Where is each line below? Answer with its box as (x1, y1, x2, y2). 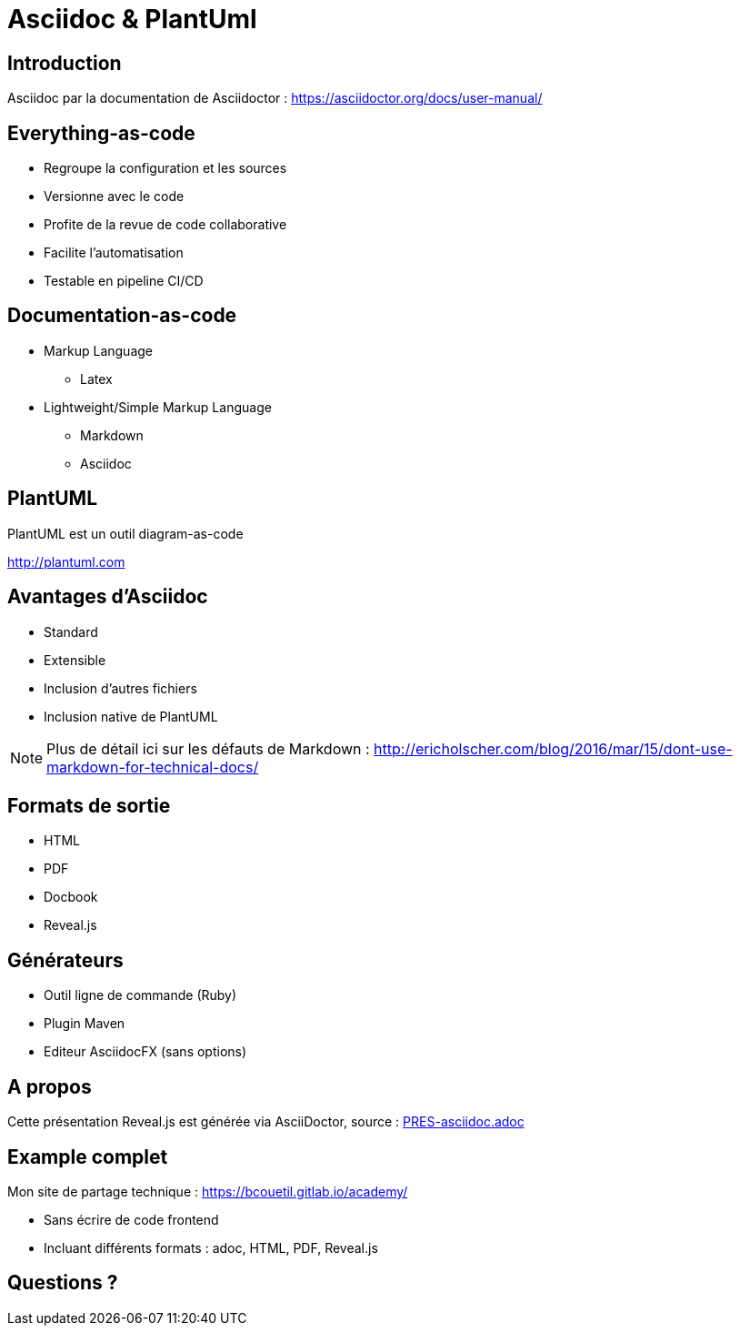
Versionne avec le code (44, 188, 185, 205)
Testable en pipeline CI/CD (44, 273, 204, 289)
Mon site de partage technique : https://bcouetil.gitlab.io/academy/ (7, 1183, 408, 1199)
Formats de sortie (7, 793, 171, 817)
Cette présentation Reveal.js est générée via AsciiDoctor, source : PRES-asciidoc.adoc (7, 1114, 525, 1130)
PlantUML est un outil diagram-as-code (7, 525, 244, 541)
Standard (44, 623, 98, 640)
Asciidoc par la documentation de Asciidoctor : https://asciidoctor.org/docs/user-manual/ (7, 90, 543, 106)
